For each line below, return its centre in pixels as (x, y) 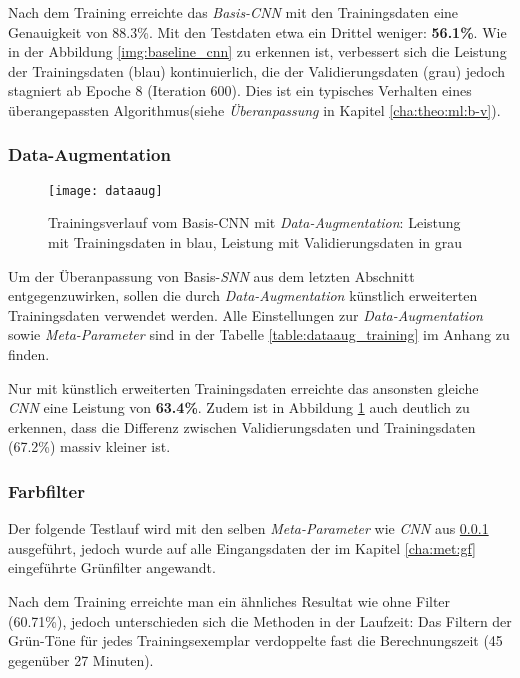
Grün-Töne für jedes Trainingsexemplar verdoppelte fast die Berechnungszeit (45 (255, 640)
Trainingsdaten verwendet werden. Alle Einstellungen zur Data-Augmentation (245, 314)
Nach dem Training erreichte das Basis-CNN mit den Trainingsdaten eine (233, 12)
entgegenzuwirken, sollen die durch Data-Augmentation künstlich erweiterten (243, 295)
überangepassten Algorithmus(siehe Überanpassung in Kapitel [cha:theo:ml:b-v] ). (254, 109)
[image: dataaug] (105, 190)
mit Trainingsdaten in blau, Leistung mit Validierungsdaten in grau (255, 242)
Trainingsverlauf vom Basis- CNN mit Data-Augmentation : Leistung (254, 222)
